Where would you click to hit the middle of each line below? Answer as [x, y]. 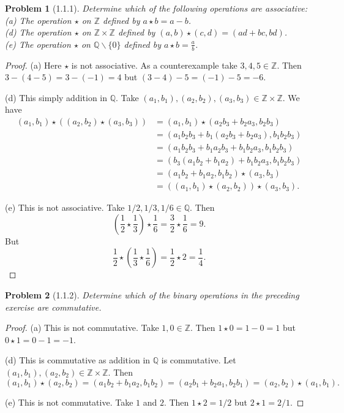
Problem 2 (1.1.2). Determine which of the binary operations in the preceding [152, 294]
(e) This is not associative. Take [65, 207]
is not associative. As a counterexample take [154, 65]
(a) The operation [38, 20]
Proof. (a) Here [33, 65]
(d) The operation [38, 32]
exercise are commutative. [53, 307]
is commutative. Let [199, 360]
